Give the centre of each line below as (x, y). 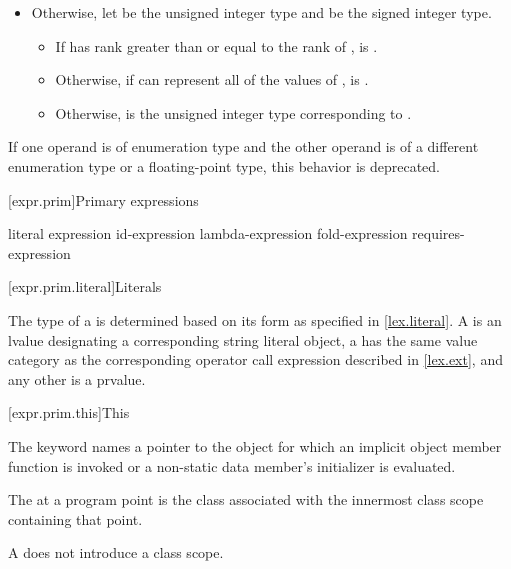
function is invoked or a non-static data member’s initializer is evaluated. (232, 465)
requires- (438, 233)
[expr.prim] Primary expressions (103, 199)
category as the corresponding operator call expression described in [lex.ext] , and (255, 359)
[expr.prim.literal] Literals (85, 286)
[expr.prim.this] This (69, 412)
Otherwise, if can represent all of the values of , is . (212, 79)
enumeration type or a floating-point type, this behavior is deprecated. (224, 165)
